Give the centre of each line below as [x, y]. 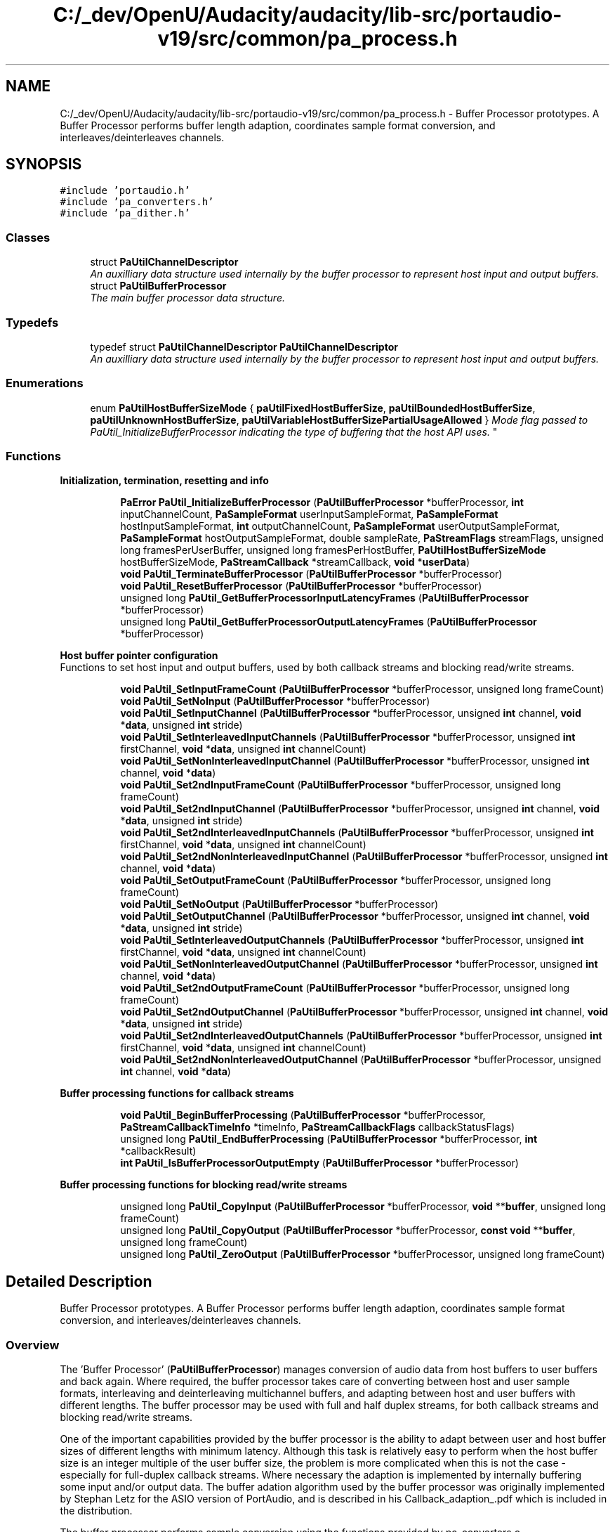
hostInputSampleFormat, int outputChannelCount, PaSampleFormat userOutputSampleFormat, [340, 526]
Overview [33, 1345]
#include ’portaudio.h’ [125, 191]
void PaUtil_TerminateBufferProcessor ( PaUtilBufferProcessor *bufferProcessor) [311, 574]
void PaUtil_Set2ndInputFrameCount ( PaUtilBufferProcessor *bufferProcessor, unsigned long [341, 785]
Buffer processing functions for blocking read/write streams [204, 1185]
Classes [28, 237]
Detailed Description [79, 1281]
